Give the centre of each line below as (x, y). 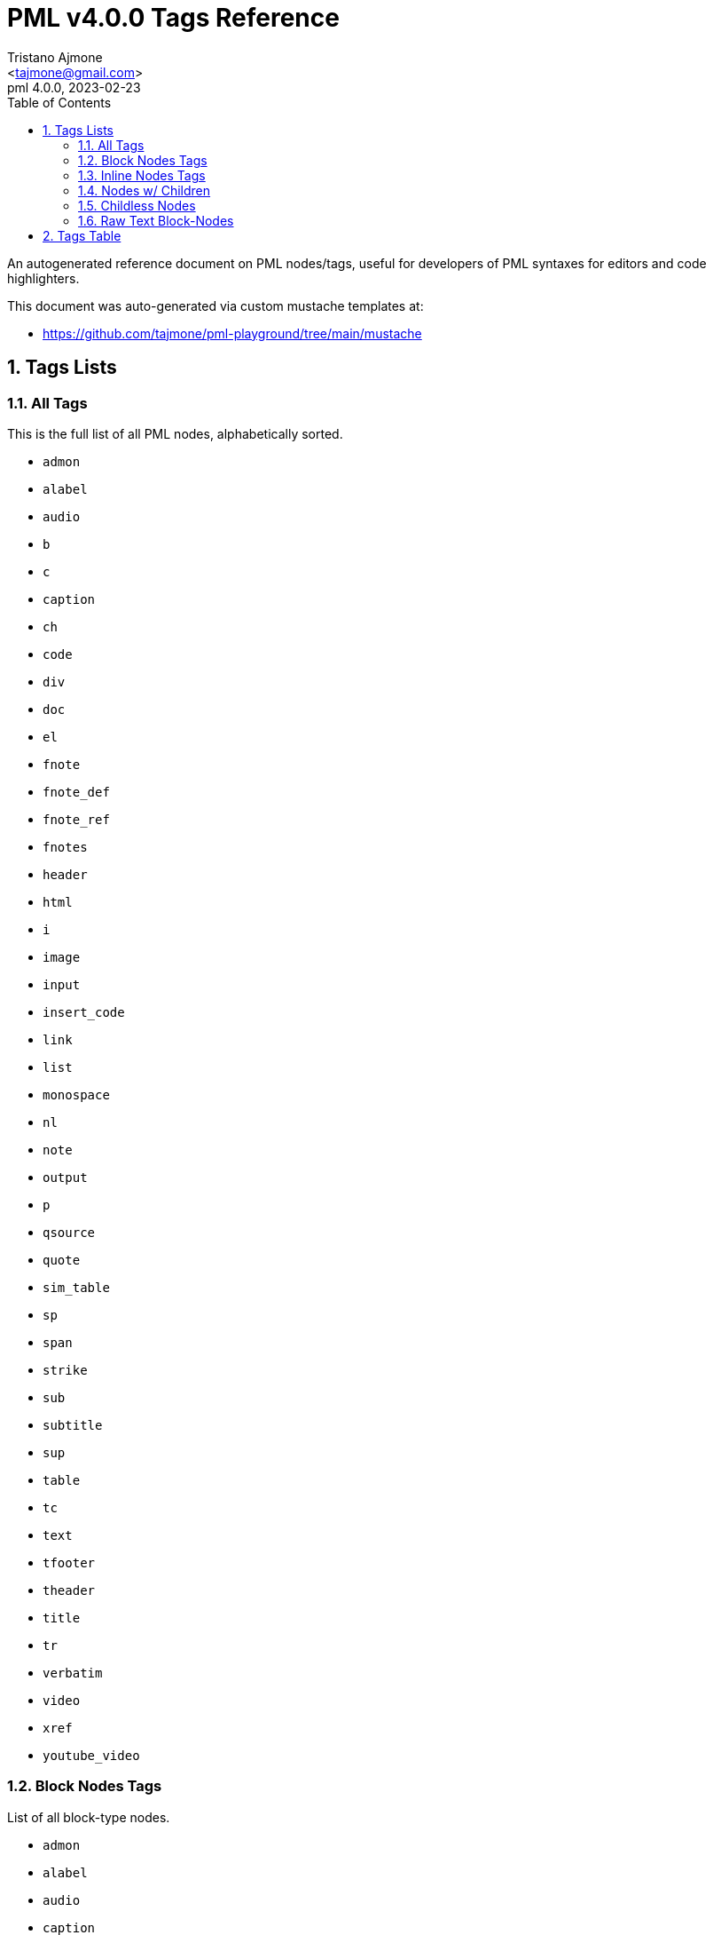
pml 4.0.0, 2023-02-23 (74, 87)
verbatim (73, 1673)
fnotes (65, 847)
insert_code (84, 1012)
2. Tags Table (82, 235)
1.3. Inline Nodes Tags (142, 175)
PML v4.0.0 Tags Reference (173, 18)
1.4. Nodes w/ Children (145, 190)
